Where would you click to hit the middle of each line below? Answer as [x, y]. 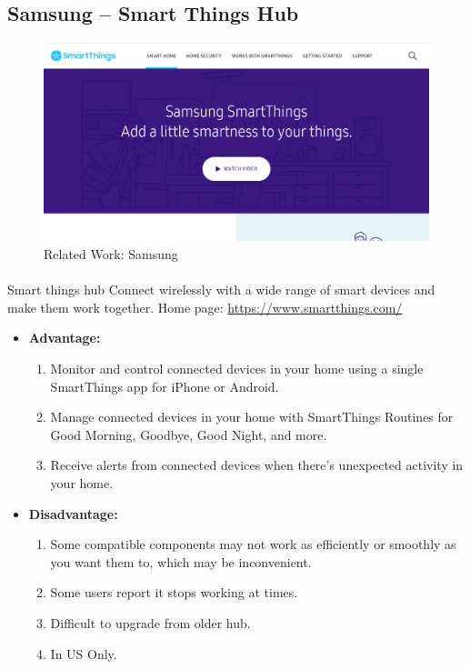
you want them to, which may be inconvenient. [181, 561]
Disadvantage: [73, 513]
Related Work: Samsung [111, 254]
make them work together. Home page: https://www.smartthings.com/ [205, 307]
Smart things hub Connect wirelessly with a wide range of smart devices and [221, 290]
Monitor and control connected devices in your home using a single [237, 368]
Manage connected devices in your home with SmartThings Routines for [252, 417]
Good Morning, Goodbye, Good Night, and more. [189, 434]
